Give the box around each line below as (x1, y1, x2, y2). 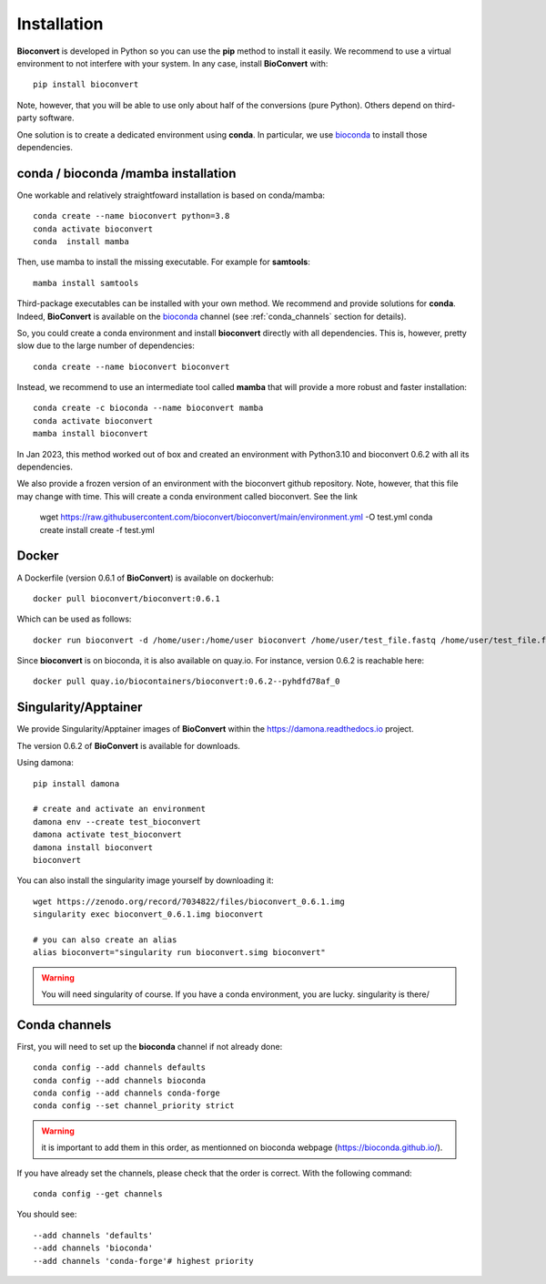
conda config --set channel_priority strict (33, 1101, 236, 1111)
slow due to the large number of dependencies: (16, 340, 195, 351)
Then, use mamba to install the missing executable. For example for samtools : (16, 256, 311, 268)
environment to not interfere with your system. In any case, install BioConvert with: (16, 57, 329, 68)
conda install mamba (33, 236, 129, 246)
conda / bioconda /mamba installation (16, 165, 237, 181)
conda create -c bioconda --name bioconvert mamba (33, 403, 264, 414)
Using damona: (16, 757, 75, 768)
